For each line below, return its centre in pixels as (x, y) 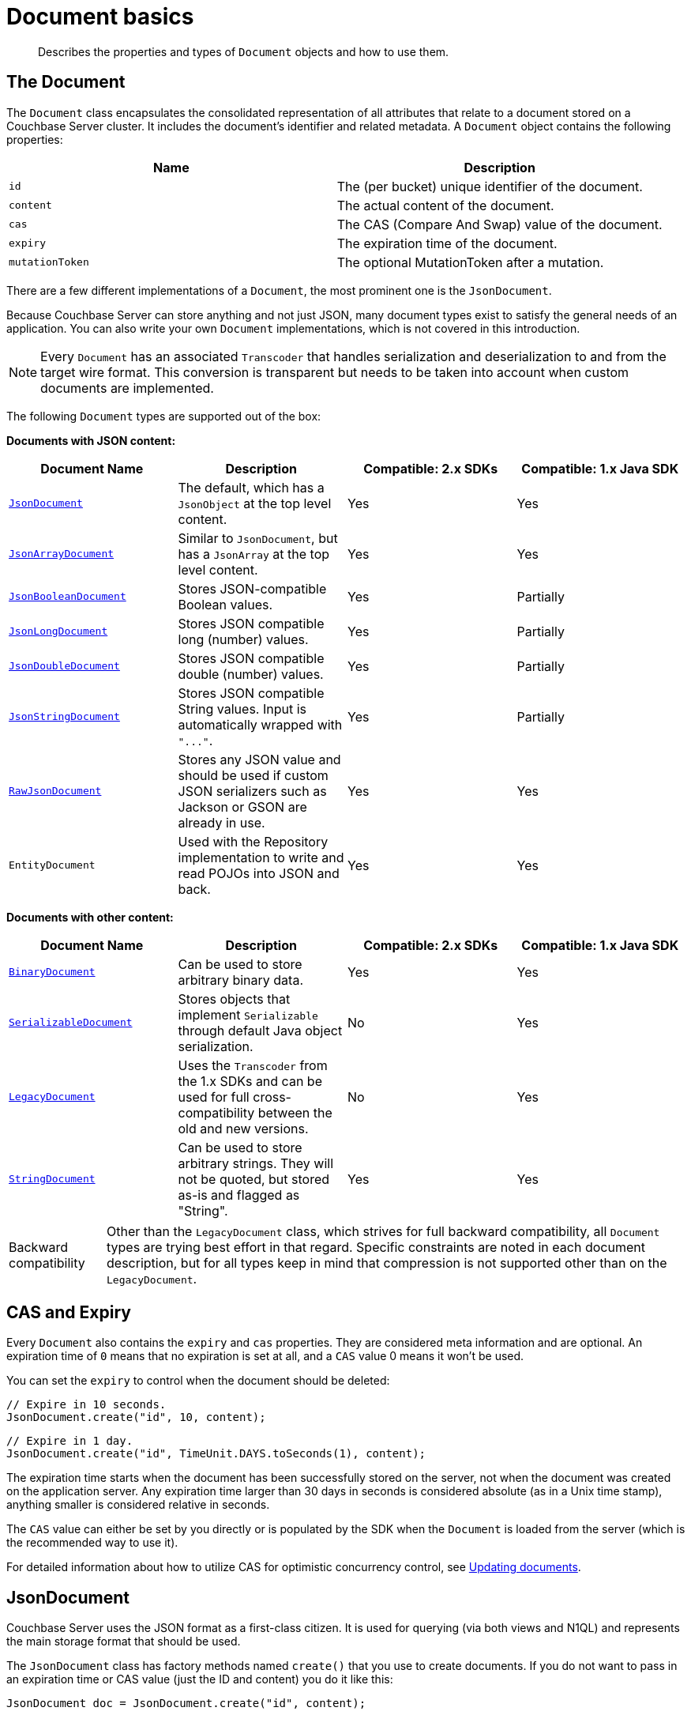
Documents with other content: (90, 917)
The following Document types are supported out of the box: (164, 416)
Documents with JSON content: (91, 440)
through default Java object (260, 1030)
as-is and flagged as (239, 1195)
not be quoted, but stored (254, 1179)
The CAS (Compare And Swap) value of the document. (499, 224)
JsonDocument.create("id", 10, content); (136, 1417)
